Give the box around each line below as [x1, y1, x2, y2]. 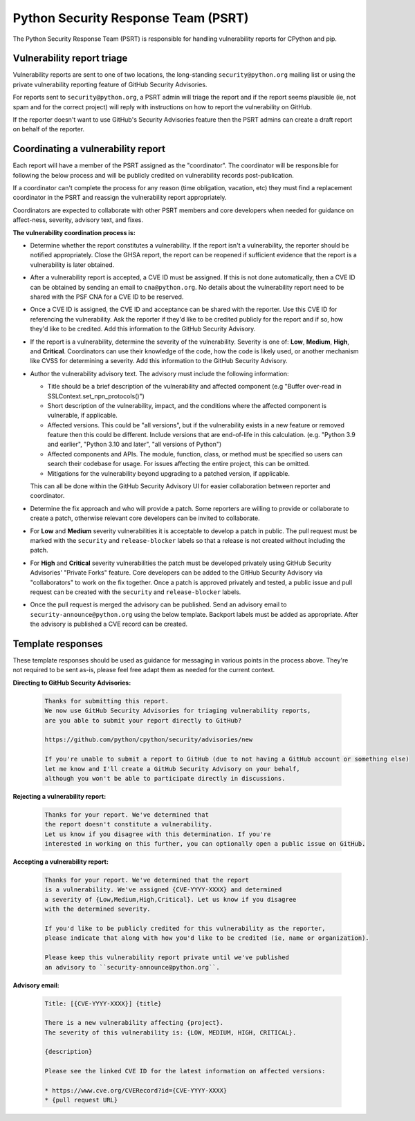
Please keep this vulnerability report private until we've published [44, 954, 290, 961]
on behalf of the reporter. [12, 125, 85, 133]
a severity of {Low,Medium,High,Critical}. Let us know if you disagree [44, 896, 297, 903]
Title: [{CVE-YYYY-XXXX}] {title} [44, 999, 162, 1008]
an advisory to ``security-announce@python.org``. [44, 963, 221, 971]
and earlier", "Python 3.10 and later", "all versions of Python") [47, 440, 222, 449]
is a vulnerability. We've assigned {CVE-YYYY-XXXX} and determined [44, 886, 282, 893]
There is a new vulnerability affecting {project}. [44, 1019, 224, 1027]
